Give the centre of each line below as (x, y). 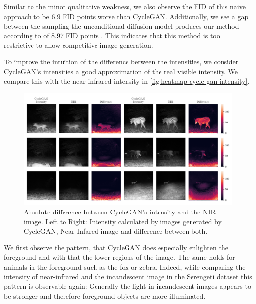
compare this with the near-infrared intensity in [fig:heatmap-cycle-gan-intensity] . (127, 81)
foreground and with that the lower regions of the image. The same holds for (120, 257)
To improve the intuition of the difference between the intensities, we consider (121, 61)
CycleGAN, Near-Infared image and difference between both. (116, 231)
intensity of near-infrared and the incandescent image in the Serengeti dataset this (128, 276)
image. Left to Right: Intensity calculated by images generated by (123, 221)
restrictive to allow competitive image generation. (79, 45)
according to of (27, 35)
